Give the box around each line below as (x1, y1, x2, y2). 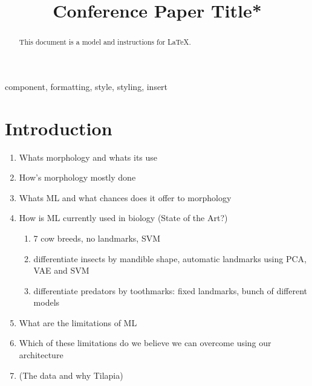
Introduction (5, 115, 112, 140)
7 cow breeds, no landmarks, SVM (33, 231, 161, 244)
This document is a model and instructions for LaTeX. (19, 37, 191, 47)
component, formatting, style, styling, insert (5, 80, 168, 92)
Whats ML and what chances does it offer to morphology (19, 191, 232, 204)
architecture (19, 349, 63, 361)
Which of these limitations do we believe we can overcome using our (19, 336, 271, 349)
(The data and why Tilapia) (19, 368, 123, 381)
